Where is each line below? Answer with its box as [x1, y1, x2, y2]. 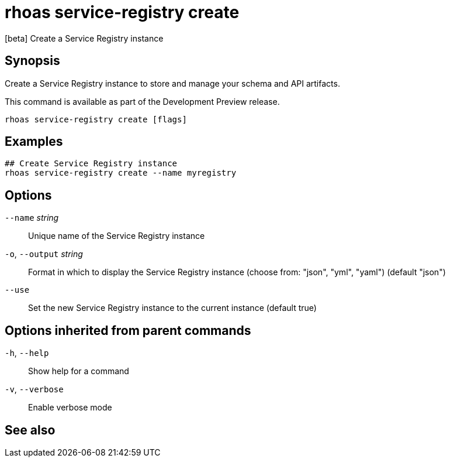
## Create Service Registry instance [5, 159, 178, 169]
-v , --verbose [5, 384, 64, 395]
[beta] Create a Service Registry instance [5, 33, 164, 43]
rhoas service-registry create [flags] [5, 114, 187, 124]
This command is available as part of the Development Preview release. [5, 96, 280, 107]
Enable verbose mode [28, 402, 112, 413]
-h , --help [5, 348, 49, 358]
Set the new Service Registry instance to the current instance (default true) [28, 303, 317, 313]
